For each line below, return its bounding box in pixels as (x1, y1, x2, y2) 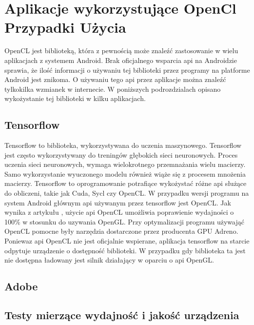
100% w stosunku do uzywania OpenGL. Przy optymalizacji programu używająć (4, 216, 244, 226)
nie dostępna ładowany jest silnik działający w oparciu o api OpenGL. (4, 255, 214, 265)
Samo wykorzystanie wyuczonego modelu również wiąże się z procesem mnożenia (4, 168, 246, 179)
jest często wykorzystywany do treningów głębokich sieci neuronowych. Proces (4, 149, 238, 160)
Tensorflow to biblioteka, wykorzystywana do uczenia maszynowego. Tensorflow (4, 140, 242, 150)
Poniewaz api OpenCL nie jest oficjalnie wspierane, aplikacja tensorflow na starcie (4, 236, 250, 246)
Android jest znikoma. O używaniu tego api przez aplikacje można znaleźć (4, 74, 226, 84)
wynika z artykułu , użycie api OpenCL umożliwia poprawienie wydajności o (4, 207, 234, 217)
